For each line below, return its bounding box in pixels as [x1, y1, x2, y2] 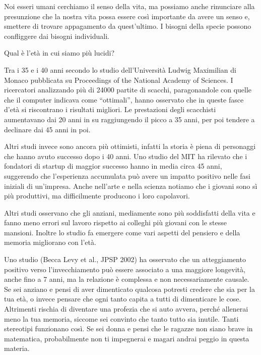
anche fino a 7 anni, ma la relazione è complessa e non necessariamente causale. [4, 274, 249, 284]
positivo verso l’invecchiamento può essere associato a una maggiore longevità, [4, 264, 245, 274]
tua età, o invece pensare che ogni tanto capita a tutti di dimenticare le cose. [4, 293, 241, 304]
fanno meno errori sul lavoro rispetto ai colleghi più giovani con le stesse [4, 217, 227, 228]
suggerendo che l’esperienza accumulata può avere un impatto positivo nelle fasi [4, 170, 250, 181]
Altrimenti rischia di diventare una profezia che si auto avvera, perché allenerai [4, 303, 248, 314]
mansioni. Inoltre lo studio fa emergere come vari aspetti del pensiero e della [4, 227, 240, 237]
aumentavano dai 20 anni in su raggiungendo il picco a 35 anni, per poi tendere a [4, 114, 255, 124]
